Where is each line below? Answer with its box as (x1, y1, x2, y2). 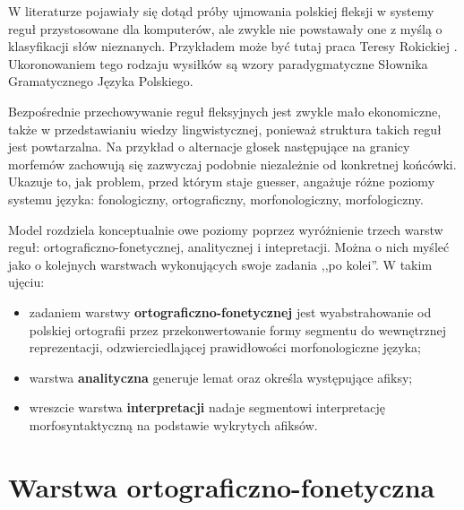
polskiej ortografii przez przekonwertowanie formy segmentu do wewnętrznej (29, 320, 446, 339)
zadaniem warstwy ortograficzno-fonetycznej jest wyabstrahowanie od (29, 302, 432, 321)
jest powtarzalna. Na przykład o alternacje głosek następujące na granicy (8, 137, 410, 156)
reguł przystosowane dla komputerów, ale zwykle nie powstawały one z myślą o (8, 19, 443, 38)
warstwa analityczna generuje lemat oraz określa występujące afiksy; (29, 367, 413, 386)
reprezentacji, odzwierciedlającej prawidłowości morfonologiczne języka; (29, 338, 421, 357)
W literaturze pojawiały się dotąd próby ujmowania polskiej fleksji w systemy (8, 2, 434, 20)
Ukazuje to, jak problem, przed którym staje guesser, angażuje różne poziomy (8, 172, 435, 191)
